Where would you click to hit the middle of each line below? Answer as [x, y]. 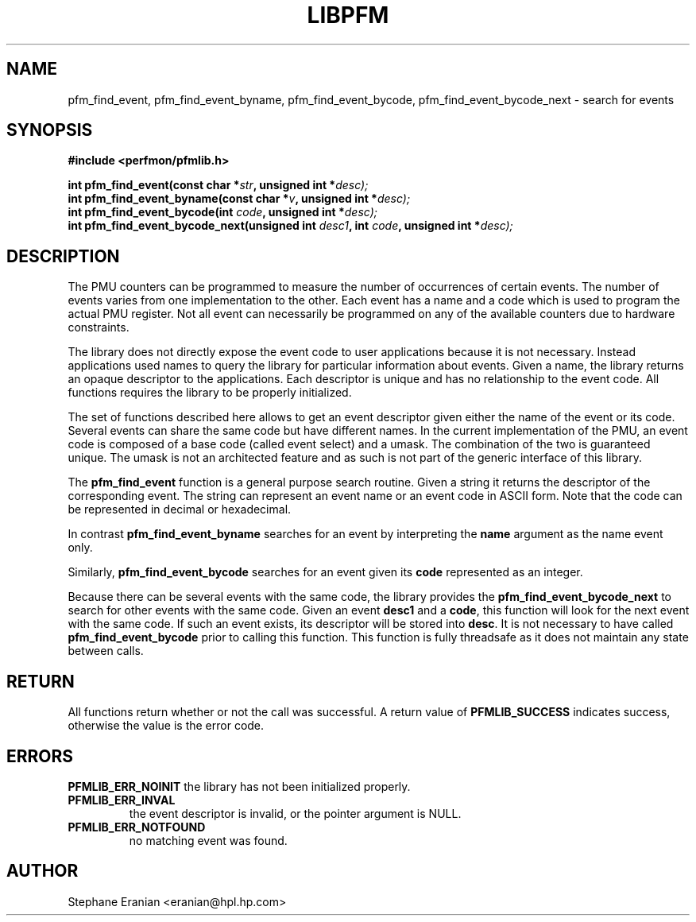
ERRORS [40, 756]
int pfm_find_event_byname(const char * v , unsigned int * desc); [239, 199]
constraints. [99, 327]
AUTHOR [43, 871]
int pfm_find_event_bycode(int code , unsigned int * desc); [222, 212]
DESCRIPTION [63, 256]
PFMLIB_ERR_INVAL [122, 800]
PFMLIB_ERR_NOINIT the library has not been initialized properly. [239, 786]
